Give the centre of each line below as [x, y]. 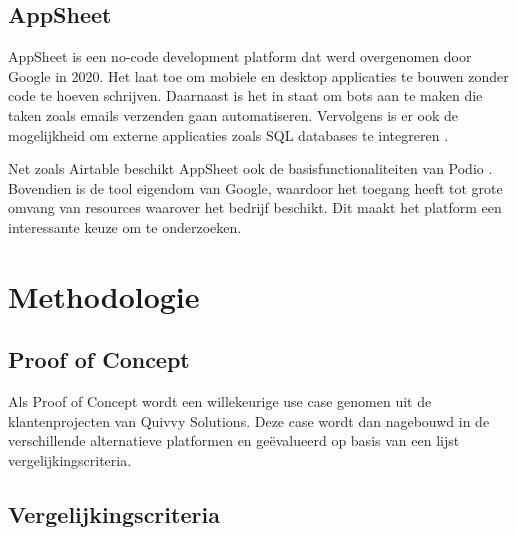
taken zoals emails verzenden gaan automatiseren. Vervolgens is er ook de [233, 114]
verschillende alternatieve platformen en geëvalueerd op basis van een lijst [234, 440]
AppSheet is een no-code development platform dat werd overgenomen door [240, 56]
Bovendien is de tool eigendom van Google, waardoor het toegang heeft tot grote [255, 187]
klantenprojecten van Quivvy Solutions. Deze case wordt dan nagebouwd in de [249, 420]
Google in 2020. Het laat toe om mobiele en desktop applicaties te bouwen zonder [258, 75]
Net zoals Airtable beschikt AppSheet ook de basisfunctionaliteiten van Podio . [250, 168]
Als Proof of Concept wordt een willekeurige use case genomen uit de [220, 401]
